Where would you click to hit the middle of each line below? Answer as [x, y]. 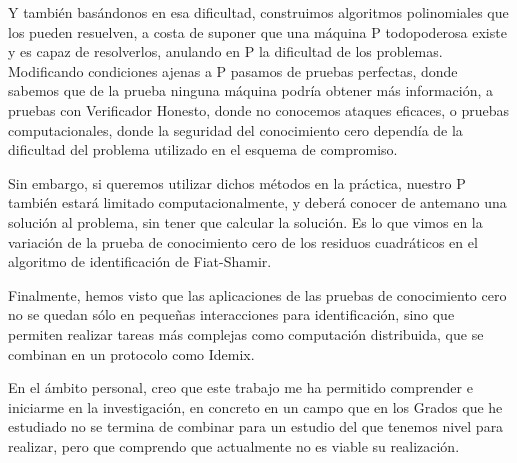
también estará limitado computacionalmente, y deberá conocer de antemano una [257, 202]
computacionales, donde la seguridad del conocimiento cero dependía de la [235, 129]
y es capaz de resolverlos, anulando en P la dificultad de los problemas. [225, 51]
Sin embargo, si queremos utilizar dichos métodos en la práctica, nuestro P [237, 182]
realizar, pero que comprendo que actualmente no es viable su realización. [234, 445]
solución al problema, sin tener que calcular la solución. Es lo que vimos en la [245, 221]
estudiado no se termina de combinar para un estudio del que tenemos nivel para [256, 426]
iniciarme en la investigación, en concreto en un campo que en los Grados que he [255, 406]
